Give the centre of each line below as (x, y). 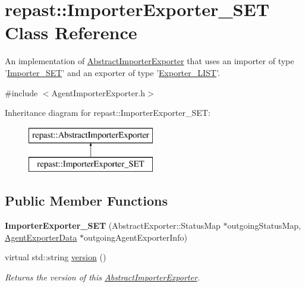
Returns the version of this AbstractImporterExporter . (103, 277)
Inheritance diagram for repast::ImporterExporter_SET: (108, 113)
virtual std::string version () (56, 257)
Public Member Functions (86, 201)
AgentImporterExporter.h (98, 92)
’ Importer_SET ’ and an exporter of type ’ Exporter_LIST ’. (112, 72)
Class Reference (71, 32)
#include (21, 92)
